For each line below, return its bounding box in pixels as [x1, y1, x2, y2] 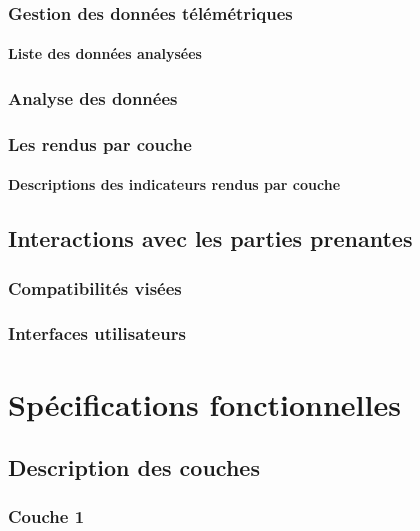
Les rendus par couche [8, 131, 192, 156]
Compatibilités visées [8, 275, 182, 300]
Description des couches [8, 452, 260, 483]
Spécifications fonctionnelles [8, 383, 401, 424]
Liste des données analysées [8, 43, 202, 64]
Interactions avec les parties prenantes [8, 223, 413, 254]
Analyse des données [8, 85, 178, 110]
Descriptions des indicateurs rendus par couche [8, 174, 341, 195]
